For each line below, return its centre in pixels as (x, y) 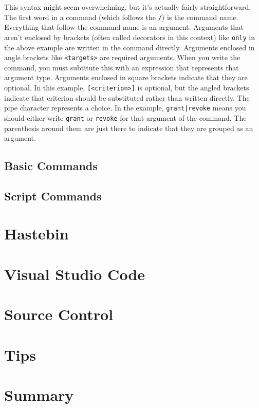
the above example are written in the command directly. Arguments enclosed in (129, 47)
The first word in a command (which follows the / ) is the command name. (121, 17)
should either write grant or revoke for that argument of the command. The (125, 117)
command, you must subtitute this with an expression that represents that (122, 67)
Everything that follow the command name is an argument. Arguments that (124, 27)
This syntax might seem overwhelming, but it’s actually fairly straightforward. (128, 7)
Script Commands (53, 196)
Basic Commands (51, 166)
